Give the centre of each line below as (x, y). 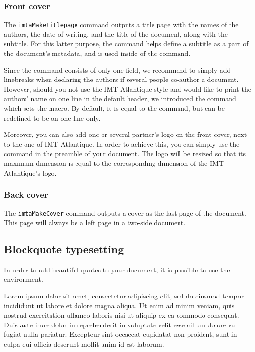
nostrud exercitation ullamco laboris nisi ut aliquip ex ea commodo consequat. (122, 315)
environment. (24, 279)
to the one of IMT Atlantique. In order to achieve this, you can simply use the (122, 144)
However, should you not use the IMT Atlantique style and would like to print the (127, 89)
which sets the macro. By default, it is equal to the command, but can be (114, 108)
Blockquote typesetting (64, 249)
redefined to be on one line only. (52, 118)
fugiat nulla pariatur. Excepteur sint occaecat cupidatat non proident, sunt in (121, 334)
